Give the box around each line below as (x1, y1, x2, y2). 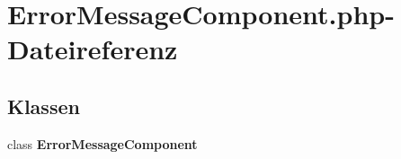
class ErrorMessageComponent (7, 134, 198, 153)
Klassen (7, 92, 80, 119)
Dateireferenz (7, 31, 178, 67)
